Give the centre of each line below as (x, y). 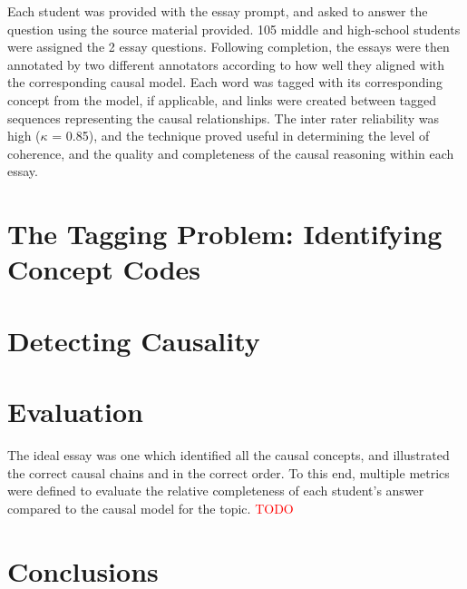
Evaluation (75, 412)
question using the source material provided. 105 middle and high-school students (234, 29)
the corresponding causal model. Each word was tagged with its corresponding (225, 82)
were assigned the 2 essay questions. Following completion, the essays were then (229, 47)
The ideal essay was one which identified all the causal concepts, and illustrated (229, 455)
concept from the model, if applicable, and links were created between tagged (222, 99)
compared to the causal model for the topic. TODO (151, 508)
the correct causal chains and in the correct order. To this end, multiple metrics (229, 472)
